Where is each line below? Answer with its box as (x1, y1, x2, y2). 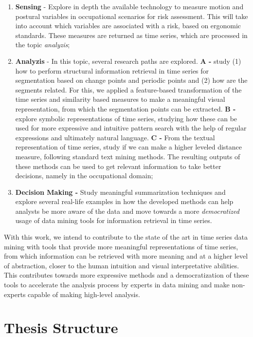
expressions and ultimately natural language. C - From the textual (15, 132, 215, 142)
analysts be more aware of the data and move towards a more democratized (15, 206, 239, 216)
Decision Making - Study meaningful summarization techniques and (15, 187, 226, 197)
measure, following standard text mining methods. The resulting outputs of (15, 151, 240, 161)
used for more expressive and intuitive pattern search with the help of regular (15, 123, 247, 133)
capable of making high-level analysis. (28, 289, 140, 299)
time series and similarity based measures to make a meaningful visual (15, 94, 225, 104)
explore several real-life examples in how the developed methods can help (15, 196, 234, 206)
